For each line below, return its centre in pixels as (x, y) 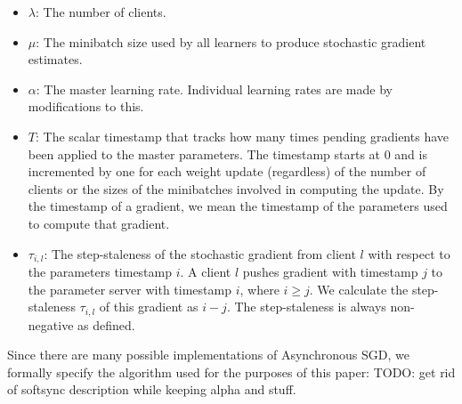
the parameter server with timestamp (130, 289)
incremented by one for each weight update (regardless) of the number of (227, 171)
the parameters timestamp (100, 271)
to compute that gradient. (99, 223)
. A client (206, 271)
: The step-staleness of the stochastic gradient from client (200, 253)
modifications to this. (86, 106)
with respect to (409, 253)
